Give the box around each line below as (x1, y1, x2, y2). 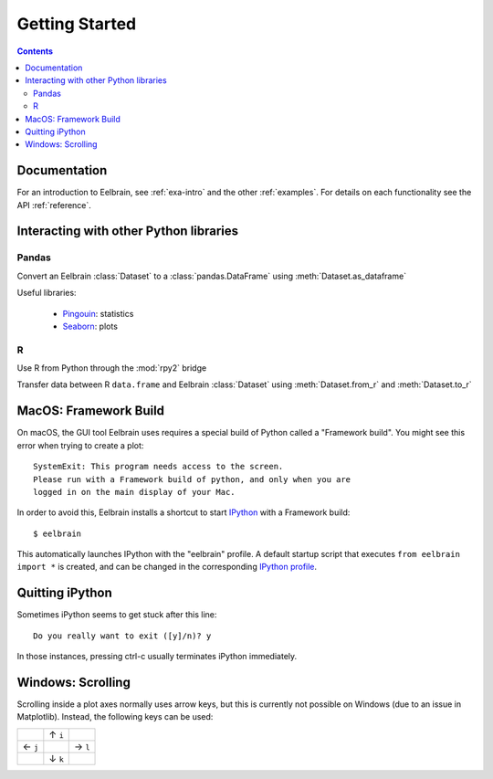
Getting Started (16, 14, 137, 34)
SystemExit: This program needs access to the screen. (33, 461, 284, 472)
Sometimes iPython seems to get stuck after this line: (16, 609, 217, 620)
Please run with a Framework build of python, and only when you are (33, 474, 351, 484)
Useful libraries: (16, 288, 77, 299)
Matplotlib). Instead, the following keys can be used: (16, 711, 214, 722)
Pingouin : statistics (62, 308, 134, 319)
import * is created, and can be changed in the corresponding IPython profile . (16, 562, 318, 573)
